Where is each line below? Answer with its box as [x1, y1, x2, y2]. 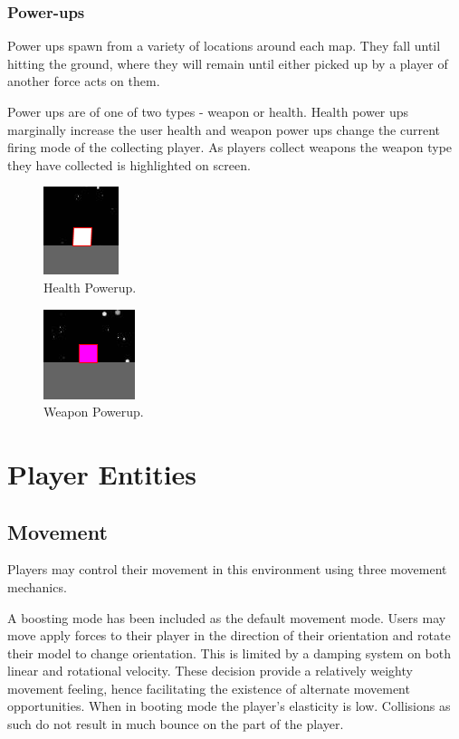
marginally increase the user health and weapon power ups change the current [7, 120, 441, 139]
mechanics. [7, 577, 67, 596]
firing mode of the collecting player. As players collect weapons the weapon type [7, 138, 453, 157]
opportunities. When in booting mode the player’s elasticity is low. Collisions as [7, 696, 451, 715]
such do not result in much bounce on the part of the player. [7, 715, 344, 734]
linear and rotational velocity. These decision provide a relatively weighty [7, 661, 413, 680]
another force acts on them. [7, 72, 160, 91]
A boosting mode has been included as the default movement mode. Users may [7, 608, 446, 627]
